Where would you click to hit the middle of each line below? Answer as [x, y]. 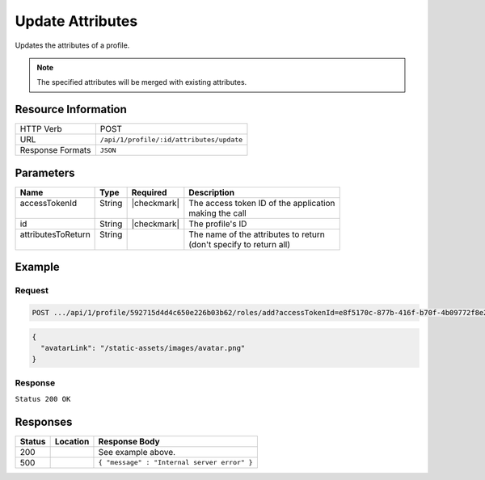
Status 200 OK [43, 399]
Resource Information [71, 109]
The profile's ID [218, 224]
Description [211, 192]
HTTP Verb [41, 129]
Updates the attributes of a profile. [72, 45]
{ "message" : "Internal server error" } [176, 463]
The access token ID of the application [262, 203]
